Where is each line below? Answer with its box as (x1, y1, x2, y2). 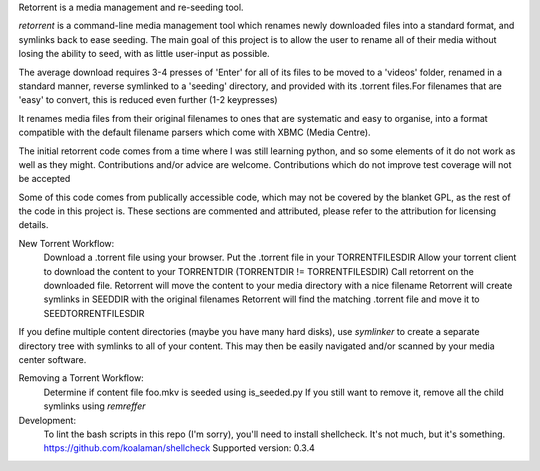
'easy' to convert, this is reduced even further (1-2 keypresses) (18, 94, 279, 106)
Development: (18, 414, 77, 426)
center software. (18, 353, 87, 365)
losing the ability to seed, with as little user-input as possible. (18, 48, 270, 60)
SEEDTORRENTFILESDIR (43, 307, 145, 319)
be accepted (18, 173, 71, 185)
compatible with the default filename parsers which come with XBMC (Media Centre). (18, 126, 371, 139)
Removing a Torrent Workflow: (18, 372, 144, 384)
